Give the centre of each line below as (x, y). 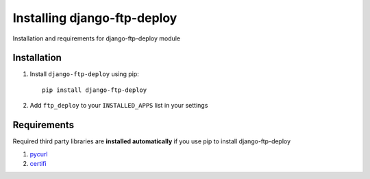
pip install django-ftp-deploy (95, 90)
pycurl (39, 154)
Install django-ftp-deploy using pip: (85, 74)
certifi (38, 163)
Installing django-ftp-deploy (95, 18)
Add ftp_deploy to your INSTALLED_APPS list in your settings (119, 106)
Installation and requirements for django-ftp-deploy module (97, 38)
